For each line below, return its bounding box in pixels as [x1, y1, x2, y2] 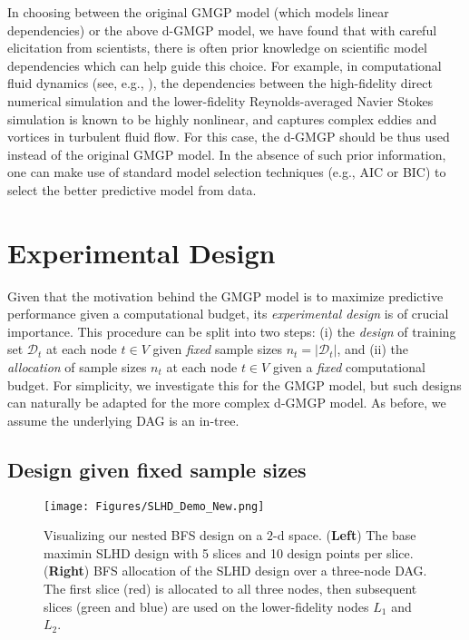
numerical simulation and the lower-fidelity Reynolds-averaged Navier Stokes [7, 91, 434, 110]
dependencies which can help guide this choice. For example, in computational [7, 55, 442, 74]
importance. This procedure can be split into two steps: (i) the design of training [7, 321, 456, 340]
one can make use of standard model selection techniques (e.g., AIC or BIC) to [7, 162, 446, 182]
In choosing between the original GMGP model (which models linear [7, 3, 389, 21]
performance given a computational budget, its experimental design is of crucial [7, 304, 449, 323]
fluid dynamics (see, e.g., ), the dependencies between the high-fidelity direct [7, 74, 433, 93]
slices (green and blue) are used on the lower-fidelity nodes [44, 596, 369, 615]
